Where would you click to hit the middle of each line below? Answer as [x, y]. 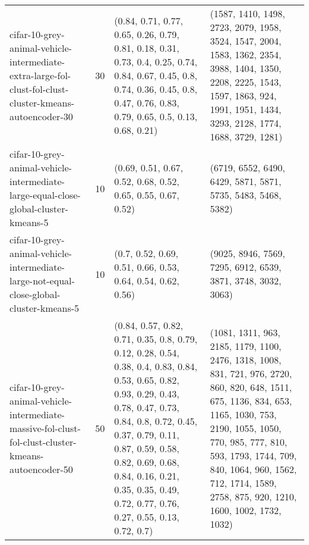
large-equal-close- [45, 195]
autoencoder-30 [41, 116]
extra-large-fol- [40, 75]
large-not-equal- [42, 281]
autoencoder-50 [41, 469]
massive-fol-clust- [45, 428]
